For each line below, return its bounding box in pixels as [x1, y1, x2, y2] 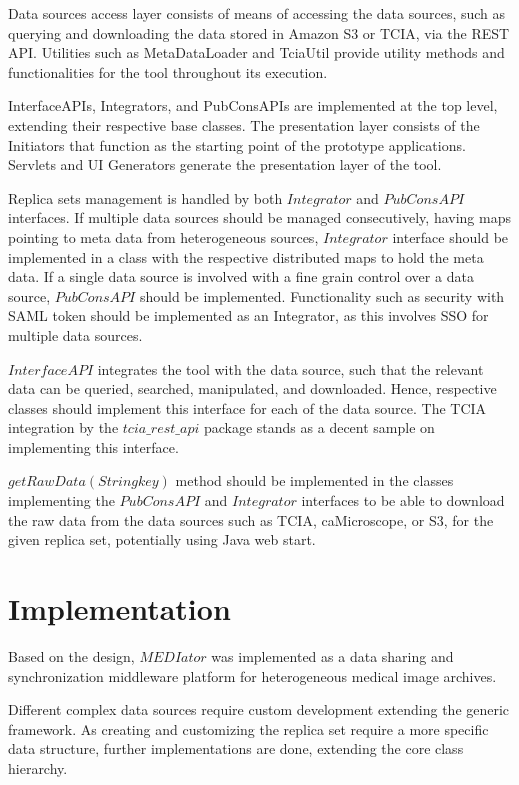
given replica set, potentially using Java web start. [8, 529, 316, 550]
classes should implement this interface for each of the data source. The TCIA [8, 397, 487, 418]
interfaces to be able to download [301, 490, 505, 511]
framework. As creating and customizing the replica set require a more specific [8, 718, 489, 739]
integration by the [8, 417, 119, 438]
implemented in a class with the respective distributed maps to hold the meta [8, 246, 484, 267]
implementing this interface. [8, 436, 179, 457]
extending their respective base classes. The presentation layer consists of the [8, 114, 480, 135]
